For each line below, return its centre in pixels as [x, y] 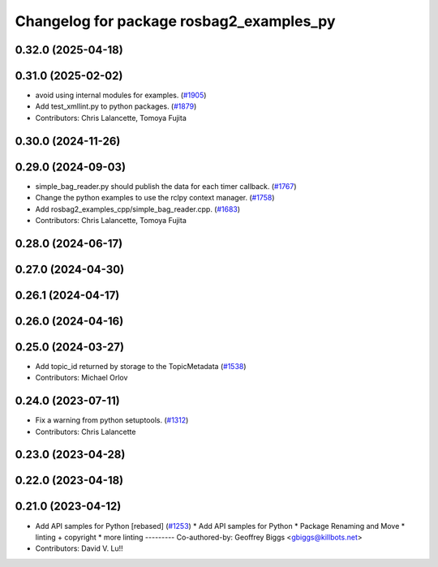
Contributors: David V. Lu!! [79, 548]
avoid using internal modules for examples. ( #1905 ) [121, 95]
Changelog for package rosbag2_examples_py [175, 21]
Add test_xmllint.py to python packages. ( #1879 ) [116, 106]
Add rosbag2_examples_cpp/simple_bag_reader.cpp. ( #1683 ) [138, 209]
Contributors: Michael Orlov [82, 378]
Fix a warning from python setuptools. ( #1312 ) [112, 420]
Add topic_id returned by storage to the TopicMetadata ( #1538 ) [141, 366]
